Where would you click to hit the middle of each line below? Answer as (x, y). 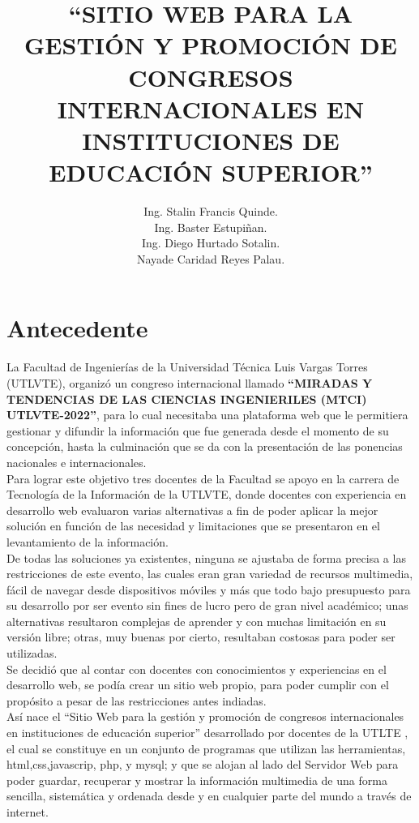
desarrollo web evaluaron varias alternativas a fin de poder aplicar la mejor (192, 510)
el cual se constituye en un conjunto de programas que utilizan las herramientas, (206, 748)
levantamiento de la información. (88, 541)
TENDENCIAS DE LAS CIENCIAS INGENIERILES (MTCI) (187, 399)
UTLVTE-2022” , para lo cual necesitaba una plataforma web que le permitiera (207, 415)
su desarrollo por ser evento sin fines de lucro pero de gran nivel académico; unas (207, 605)
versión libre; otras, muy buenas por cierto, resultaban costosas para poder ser (201, 637)
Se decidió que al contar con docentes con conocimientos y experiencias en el (197, 669)
